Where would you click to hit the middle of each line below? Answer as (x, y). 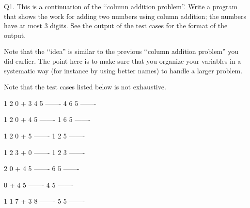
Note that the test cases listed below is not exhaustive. (85, 87)
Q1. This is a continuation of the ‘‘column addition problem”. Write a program (121, 6)
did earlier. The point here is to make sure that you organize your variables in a (123, 61)
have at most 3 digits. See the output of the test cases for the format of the (116, 26)
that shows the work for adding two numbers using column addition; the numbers (125, 16)
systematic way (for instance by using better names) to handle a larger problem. (123, 70)
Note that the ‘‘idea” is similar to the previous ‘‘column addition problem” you (121, 51)
